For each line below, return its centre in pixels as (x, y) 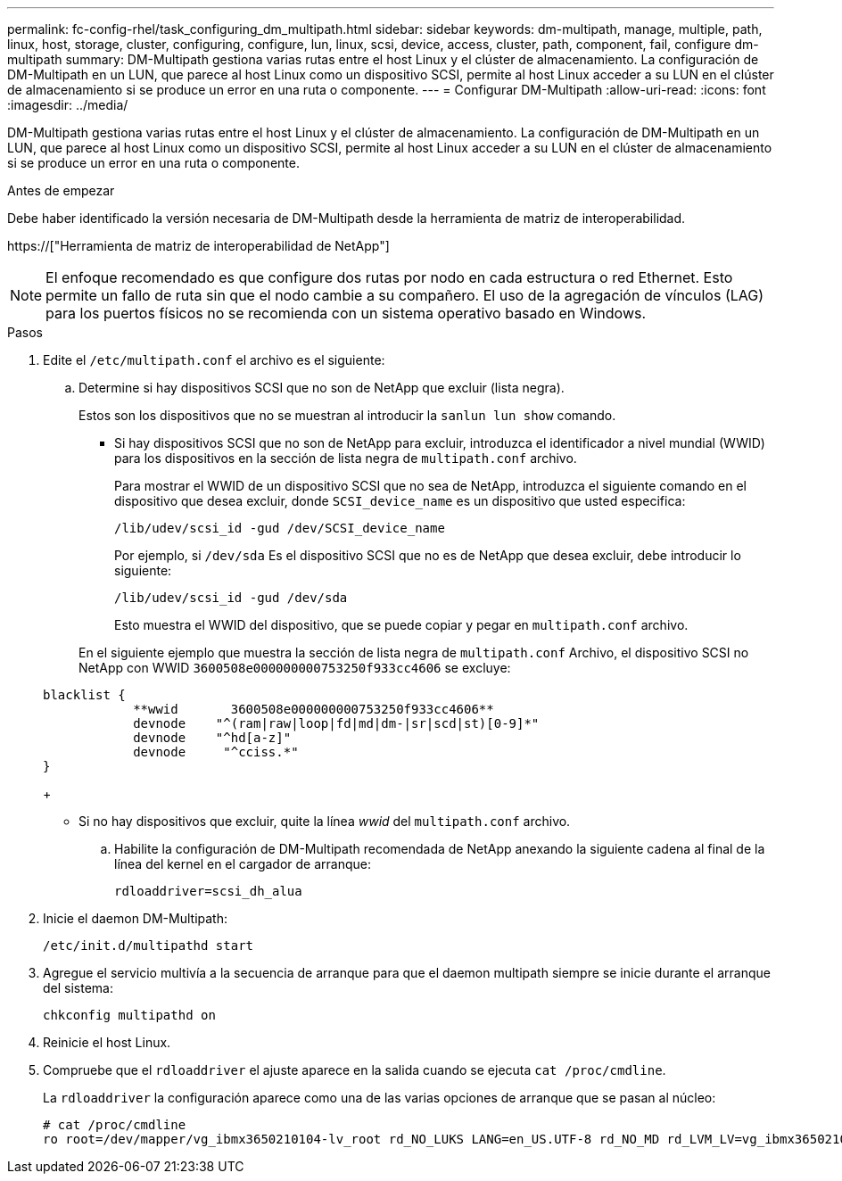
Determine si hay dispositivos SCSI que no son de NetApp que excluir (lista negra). (322, 388)
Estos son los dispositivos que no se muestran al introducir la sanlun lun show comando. (347, 415)
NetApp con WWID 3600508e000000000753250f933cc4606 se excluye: (295, 668)
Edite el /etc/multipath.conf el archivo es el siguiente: (214, 360)
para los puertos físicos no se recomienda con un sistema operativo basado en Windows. (346, 313)
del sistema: (78, 988)
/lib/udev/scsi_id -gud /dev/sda (231, 598)
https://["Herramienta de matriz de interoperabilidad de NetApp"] (198, 246)
